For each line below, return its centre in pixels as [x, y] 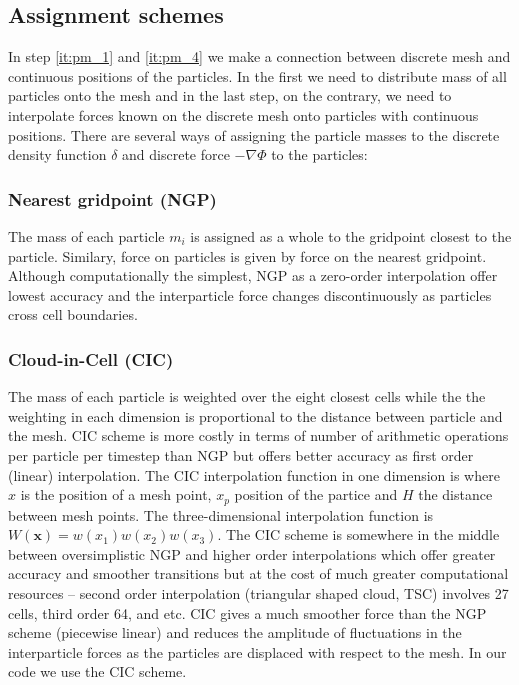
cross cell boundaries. [73, 314]
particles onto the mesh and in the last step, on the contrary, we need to [230, 95]
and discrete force [176, 154]
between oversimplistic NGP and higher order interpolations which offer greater [252, 553]
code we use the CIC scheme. [97, 671]
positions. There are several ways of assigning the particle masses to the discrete [254, 134]
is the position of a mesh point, [116, 494]
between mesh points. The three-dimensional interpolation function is [221, 514]
